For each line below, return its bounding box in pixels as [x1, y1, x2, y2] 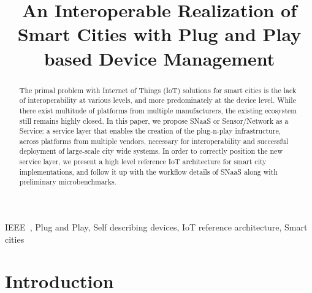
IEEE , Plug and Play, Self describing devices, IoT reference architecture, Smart [5, 221, 308, 234]
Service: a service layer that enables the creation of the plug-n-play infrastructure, [19, 126, 281, 136]
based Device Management [44, 45, 275, 70]
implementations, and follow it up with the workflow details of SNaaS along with [19, 166, 278, 177]
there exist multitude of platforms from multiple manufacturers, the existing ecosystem [19, 105, 297, 115]
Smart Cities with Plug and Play [17, 21, 302, 47]
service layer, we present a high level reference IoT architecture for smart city [19, 156, 267, 167]
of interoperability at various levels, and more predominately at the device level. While [19, 95, 296, 105]
